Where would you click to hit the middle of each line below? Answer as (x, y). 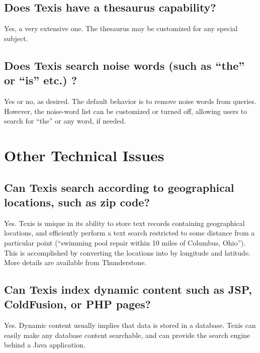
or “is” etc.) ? (41, 80)
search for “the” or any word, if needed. (65, 121)
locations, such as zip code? (77, 202)
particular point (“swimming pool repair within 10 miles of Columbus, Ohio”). (125, 242)
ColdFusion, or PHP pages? (77, 304)
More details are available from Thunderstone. (75, 262)
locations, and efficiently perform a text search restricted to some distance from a (129, 233)
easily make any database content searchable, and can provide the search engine (127, 335)
